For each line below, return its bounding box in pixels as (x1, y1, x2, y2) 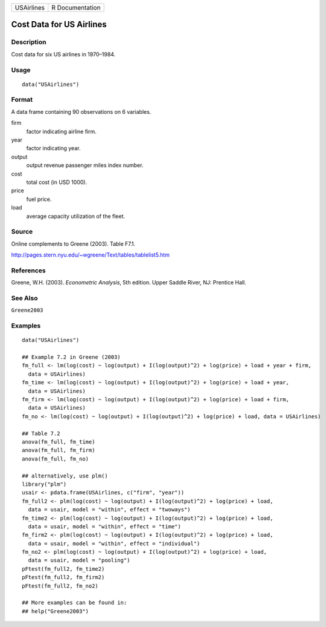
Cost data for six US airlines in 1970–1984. (11, 50, 116, 57)
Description (11, 38, 46, 47)
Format (11, 96, 33, 104)
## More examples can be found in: (22, 599, 127, 606)
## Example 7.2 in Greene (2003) (22, 354, 121, 361)
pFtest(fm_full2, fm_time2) (22, 565, 105, 572)
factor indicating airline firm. (26, 128, 97, 135)
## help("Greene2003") (22, 608, 89, 614)
